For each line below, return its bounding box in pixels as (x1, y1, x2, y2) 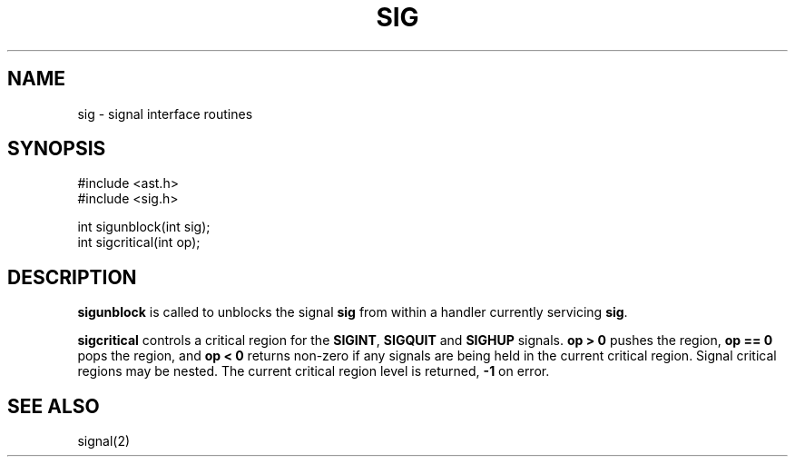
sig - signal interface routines (77, 105, 253, 122)
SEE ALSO (7, 394, 100, 418)
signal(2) (77, 433, 131, 449)
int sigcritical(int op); (77, 234, 201, 251)
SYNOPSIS (7, 137, 106, 161)
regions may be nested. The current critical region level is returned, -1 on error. (77, 363, 550, 380)
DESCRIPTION (7, 265, 137, 289)
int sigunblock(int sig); (77, 219, 211, 235)
